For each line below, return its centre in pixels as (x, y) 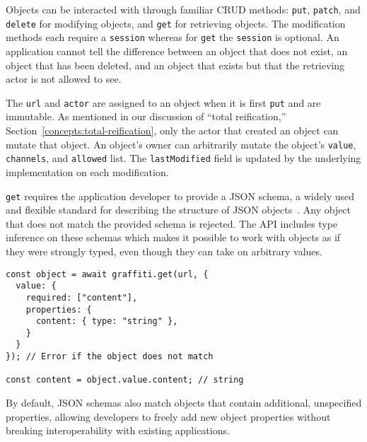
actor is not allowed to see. (64, 79)
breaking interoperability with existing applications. (118, 430)
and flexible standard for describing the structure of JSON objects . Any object (179, 210)
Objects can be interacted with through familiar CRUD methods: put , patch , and (183, 9)
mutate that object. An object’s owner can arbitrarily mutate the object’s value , (181, 144)
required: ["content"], (82, 297)
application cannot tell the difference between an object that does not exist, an (177, 51)
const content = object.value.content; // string (125, 380)
